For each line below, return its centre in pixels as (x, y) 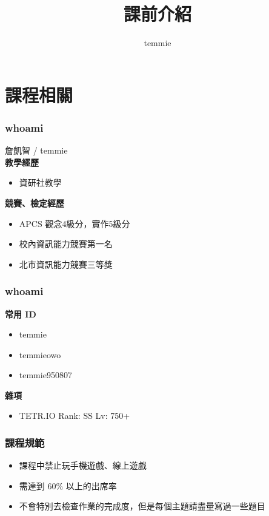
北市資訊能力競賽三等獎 (66, 264)
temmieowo (40, 354)
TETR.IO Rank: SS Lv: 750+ (75, 416)
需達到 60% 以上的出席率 (68, 485)
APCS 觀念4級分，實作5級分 (75, 223)
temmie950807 (45, 375)
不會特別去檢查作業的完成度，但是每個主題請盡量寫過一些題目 (142, 506)
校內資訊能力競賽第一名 (66, 244)
